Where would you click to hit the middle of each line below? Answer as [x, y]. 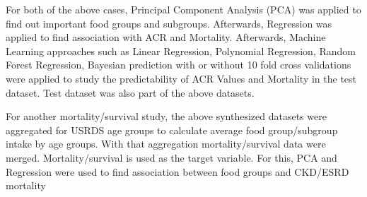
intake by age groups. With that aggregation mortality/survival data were [166, 144]
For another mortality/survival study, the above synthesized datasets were [166, 116]
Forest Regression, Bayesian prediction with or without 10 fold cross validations [179, 65]
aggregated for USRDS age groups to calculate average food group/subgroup [172, 130]
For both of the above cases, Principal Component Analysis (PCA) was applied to [183, 9]
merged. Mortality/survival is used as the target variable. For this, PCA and [171, 157]
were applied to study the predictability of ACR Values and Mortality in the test [181, 78]
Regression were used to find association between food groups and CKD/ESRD [177, 171]
